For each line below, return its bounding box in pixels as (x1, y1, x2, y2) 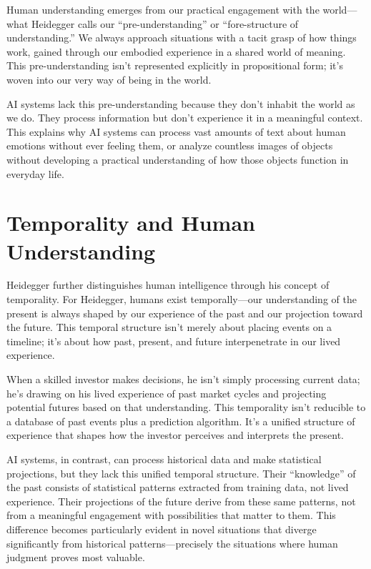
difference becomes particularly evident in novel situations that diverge (6, 521, 317, 536)
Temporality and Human (6, 208, 255, 237)
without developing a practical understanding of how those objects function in (6, 152, 349, 167)
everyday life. (6, 166, 64, 181)
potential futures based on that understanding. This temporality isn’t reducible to (6, 400, 366, 415)
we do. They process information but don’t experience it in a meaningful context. (6, 110, 363, 125)
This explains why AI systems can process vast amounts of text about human (6, 124, 346, 139)
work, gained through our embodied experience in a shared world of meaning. (6, 44, 346, 59)
